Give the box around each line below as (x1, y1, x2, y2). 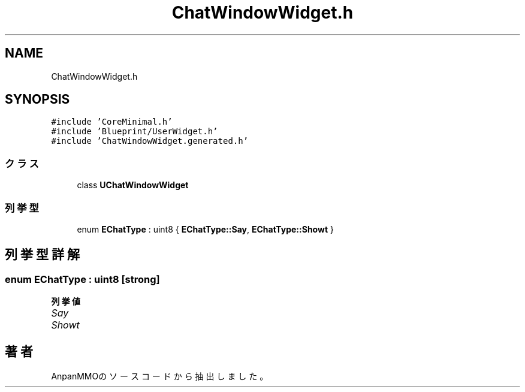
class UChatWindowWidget (77, 180, 189, 191)
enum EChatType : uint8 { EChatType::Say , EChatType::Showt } (77, 224, 334, 234)
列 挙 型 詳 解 (5, 247, 80, 263)
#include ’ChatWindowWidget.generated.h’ (51, 136, 249, 146)
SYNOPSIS (5, 92, 70, 107)
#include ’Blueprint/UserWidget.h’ (51, 126, 218, 137)
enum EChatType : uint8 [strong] (5, 273, 160, 285)
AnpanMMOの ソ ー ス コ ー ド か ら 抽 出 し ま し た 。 (51, 371, 268, 381)
